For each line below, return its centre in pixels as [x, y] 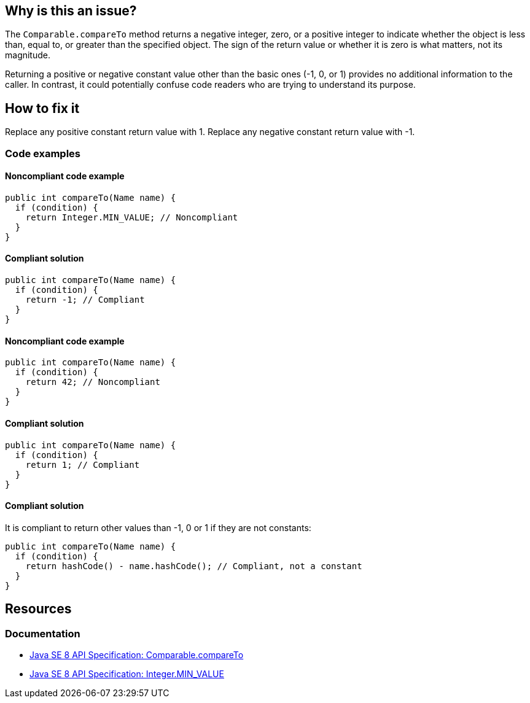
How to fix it [42, 108]
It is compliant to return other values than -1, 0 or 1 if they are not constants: [158, 527]
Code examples [43, 153]
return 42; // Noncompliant [93, 382]
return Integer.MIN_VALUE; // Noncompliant [132, 217]
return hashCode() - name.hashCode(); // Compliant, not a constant [194, 566]
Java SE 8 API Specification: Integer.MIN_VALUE [127, 674]
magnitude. [28, 55]
